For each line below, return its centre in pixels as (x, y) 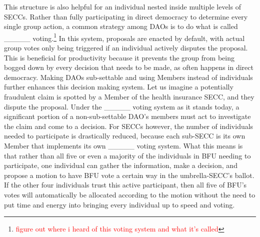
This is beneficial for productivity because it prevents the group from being (119, 57)
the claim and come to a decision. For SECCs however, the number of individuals (129, 126)
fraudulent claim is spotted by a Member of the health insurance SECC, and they (129, 96)
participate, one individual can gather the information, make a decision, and (121, 165)
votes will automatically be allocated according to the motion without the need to (130, 194)
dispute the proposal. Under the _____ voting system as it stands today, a (122, 106)
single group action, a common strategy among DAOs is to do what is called (121, 26)
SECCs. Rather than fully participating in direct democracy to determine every (126, 16)
